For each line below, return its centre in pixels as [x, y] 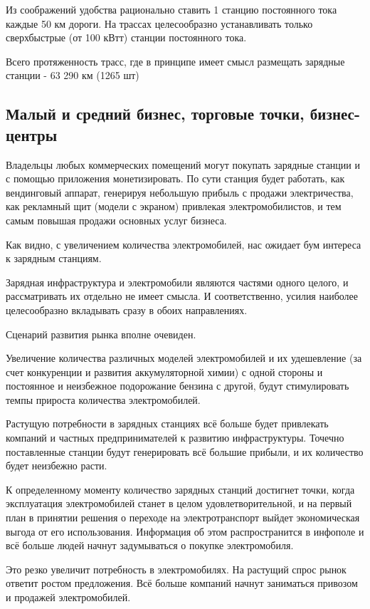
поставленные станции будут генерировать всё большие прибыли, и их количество [185, 451]
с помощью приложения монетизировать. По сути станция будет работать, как [175, 178]
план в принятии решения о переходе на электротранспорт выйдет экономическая [183, 517]
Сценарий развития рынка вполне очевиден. [101, 334]
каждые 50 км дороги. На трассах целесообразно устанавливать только [159, 23]
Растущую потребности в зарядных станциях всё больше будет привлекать [167, 423]
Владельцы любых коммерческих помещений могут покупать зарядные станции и [183, 164]
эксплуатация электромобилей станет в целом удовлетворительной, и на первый [179, 503]
